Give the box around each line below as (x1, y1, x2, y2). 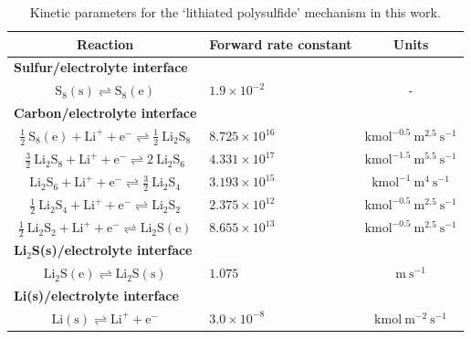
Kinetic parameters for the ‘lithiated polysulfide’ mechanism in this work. (29, 3, 441, 21)
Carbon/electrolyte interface (14, 103, 197, 122)
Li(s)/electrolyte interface (14, 286, 179, 305)
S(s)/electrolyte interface (31, 240, 193, 260)
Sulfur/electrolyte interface (14, 58, 188, 77)
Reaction (77, 34, 134, 53)
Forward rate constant (209, 34, 352, 53)
